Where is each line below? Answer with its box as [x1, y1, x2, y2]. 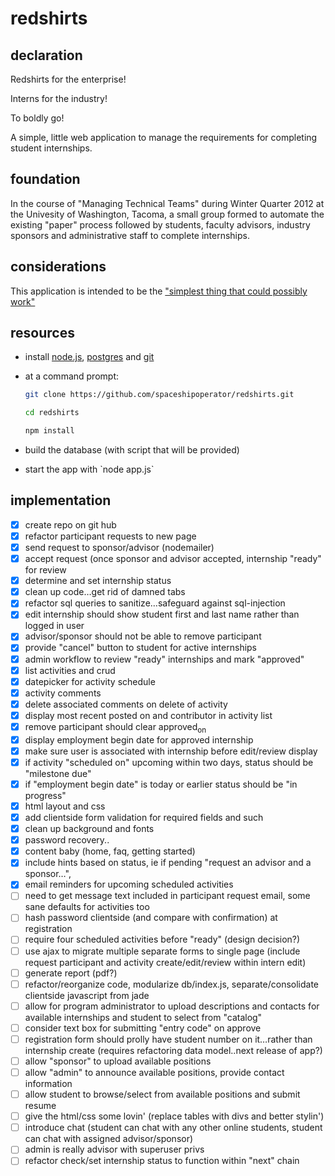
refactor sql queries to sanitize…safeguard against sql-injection [24, 597, 286, 609]
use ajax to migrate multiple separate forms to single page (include [24, 945, 301, 957]
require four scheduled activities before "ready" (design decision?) [24, 933, 301, 946]
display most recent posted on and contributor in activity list [24, 709, 273, 721]
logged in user [24, 620, 85, 632]
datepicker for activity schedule [24, 675, 156, 687]
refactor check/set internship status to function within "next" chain [24, 1155, 300, 1167]
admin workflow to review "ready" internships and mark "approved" [24, 653, 305, 665]
